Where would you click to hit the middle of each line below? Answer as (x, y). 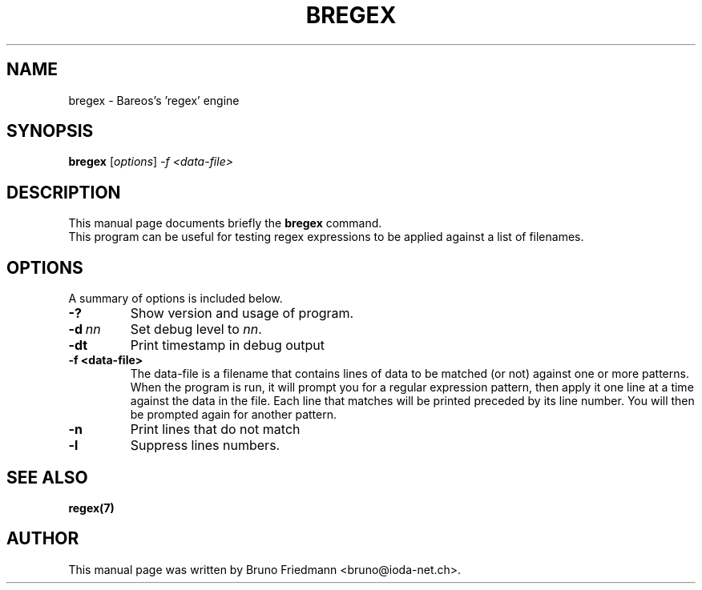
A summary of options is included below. (175, 299)
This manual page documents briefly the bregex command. (225, 223)
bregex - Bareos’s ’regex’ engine (154, 100)
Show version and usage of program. (242, 313)
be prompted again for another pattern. (234, 415)
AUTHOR (43, 539)
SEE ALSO (47, 477)
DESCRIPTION (64, 192)
